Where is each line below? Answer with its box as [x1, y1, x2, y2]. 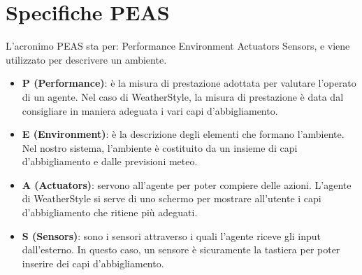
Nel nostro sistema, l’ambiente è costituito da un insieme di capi [22, 140, 298, 155]
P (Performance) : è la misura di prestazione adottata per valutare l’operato [22, 76, 356, 90]
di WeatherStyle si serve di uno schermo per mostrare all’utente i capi [22, 191, 321, 206]
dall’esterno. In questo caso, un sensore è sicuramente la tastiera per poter [22, 242, 340, 257]
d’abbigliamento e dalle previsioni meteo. [22, 154, 198, 169]
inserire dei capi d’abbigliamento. [22, 255, 164, 270]
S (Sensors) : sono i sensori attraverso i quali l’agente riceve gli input [22, 228, 321, 243]
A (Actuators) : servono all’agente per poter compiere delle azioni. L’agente [22, 177, 352, 192]
